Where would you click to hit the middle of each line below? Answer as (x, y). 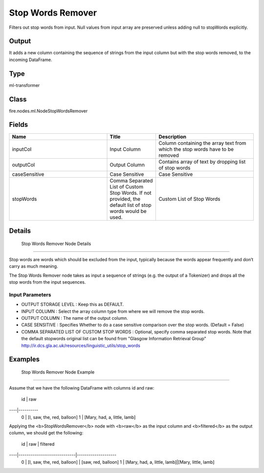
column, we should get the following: (46, 433)
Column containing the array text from (202, 143)
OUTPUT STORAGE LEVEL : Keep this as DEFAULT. (73, 305)
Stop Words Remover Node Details (56, 244)
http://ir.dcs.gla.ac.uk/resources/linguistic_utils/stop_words (81, 345)
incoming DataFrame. (31, 60)
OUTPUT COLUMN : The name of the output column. (75, 318)
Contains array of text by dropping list (202, 162)
